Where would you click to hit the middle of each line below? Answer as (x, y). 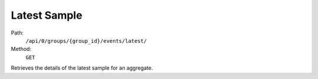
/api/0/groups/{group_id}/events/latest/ (86, 41)
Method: (21, 49)
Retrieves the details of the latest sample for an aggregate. (82, 68)
